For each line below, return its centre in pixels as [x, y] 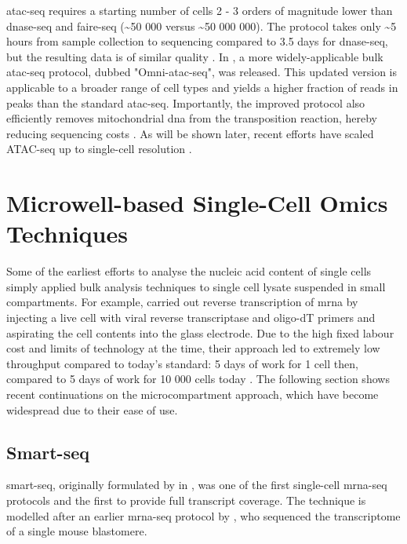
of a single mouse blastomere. [77, 531]
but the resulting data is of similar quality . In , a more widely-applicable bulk [195, 56]
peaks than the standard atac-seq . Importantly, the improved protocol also [186, 102]
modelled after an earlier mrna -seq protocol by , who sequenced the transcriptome [203, 515]
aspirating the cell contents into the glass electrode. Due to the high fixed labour [200, 332]
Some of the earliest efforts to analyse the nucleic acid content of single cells [189, 271]
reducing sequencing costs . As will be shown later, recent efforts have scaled [190, 133]
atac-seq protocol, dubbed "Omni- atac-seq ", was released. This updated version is [202, 72]
